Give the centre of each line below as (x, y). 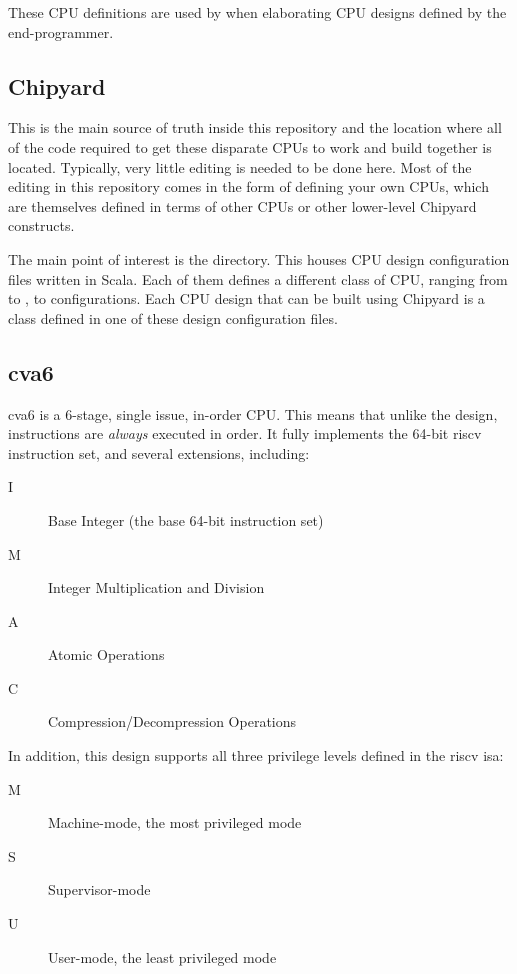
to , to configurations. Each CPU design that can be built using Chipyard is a (246, 298)
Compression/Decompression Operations (172, 721)
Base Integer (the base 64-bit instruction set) (186, 519)
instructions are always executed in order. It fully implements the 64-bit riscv (245, 433)
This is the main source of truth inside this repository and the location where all (255, 127)
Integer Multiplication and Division (156, 587)
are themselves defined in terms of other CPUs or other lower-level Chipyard (242, 205)
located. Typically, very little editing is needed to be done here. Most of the (240, 166)
